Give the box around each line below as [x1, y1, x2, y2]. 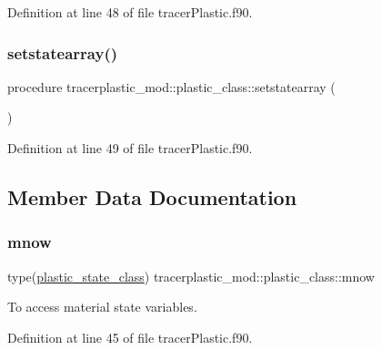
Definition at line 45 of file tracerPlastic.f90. [7, 327, 253, 346]
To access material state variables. [7, 297, 197, 316]
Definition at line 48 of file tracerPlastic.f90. [7, 3, 253, 21]
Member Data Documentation [7, 182, 297, 211]
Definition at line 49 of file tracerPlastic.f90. [7, 139, 253, 157]
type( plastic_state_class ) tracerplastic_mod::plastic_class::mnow [7, 266, 375, 285]
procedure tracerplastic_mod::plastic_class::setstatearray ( [7, 77, 336, 96]
